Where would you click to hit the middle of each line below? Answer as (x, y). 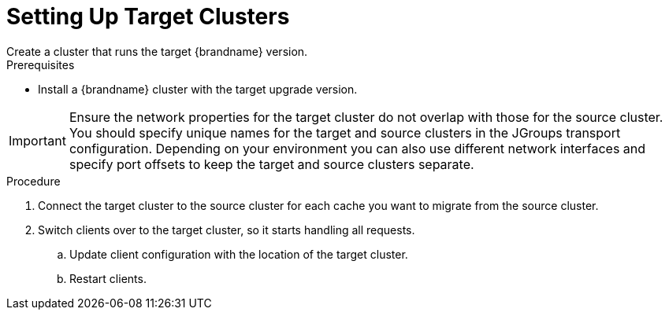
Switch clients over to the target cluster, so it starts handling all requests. (227, 230)
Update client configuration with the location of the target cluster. (239, 254)
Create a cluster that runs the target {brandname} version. (157, 51)
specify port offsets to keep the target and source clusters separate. (271, 164)
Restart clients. (108, 278)
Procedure (33, 181)
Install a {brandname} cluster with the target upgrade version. (198, 89)
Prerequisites (41, 64)
